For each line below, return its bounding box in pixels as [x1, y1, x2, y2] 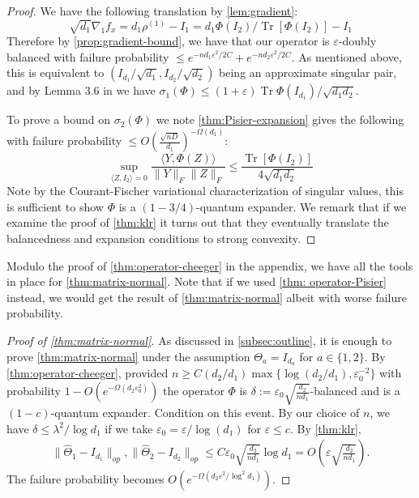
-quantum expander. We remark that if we [196, 198, 407, 215]
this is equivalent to [6, 64, 105, 81]
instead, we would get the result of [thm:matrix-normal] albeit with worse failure [6, 288, 407, 305]
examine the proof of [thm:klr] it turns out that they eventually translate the [6, 214, 389, 231]
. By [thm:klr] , [289, 419, 361, 436]
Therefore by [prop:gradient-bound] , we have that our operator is [6, 32, 330, 49]
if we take [105, 419, 153, 436]
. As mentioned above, [291, 48, 402, 65]
